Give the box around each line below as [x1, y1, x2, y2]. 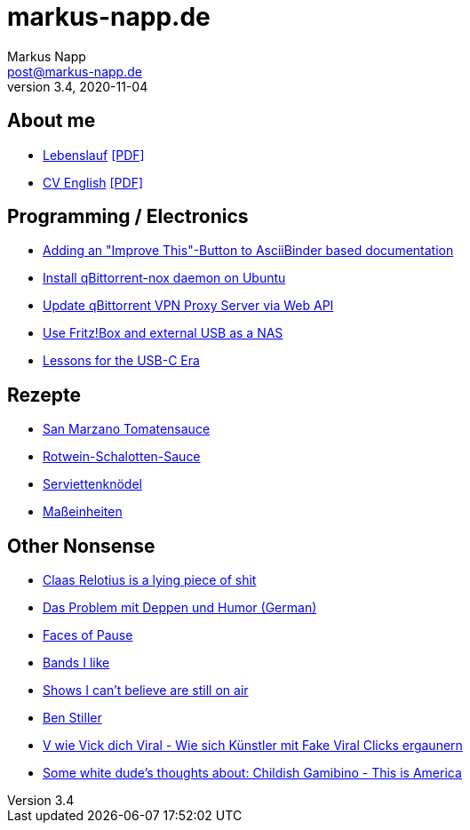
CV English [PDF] [43, 174, 144, 190]
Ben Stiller [43, 710, 102, 726]
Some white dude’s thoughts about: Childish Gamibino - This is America [43, 765, 462, 781]
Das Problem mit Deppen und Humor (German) [43, 600, 317, 616]
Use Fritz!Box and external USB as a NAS [43, 325, 283, 341]
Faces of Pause [43, 627, 133, 643]
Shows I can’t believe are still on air [43, 682, 249, 698]
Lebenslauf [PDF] [43, 147, 145, 163]
